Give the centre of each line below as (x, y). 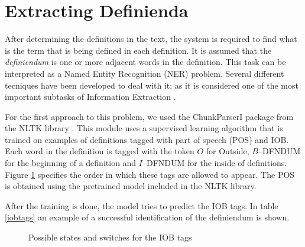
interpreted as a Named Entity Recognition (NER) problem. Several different (145, 73)
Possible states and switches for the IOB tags (110, 237)
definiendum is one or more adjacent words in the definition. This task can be (145, 62)
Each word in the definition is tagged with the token (100, 151)
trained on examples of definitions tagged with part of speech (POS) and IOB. (147, 139)
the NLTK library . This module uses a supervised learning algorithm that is (144, 128)
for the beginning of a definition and (71, 163)
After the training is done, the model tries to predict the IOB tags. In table (142, 205)
